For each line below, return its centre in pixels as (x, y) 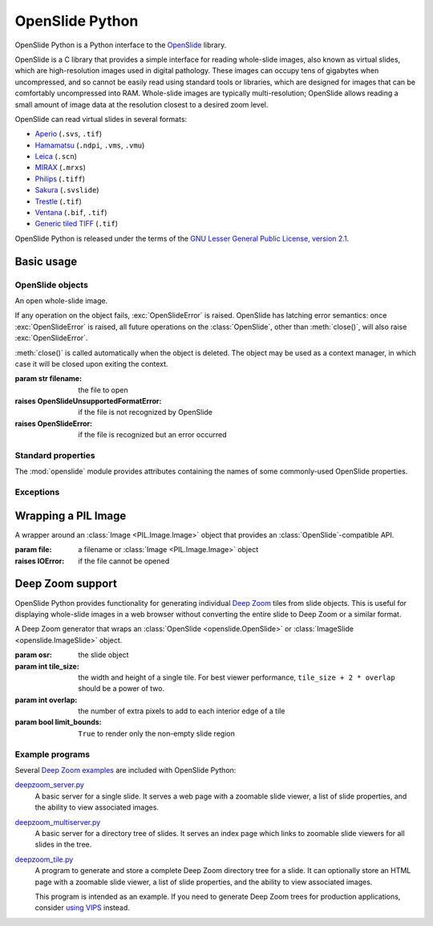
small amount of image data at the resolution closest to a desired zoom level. (142, 104)
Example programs (53, 754)
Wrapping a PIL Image (71, 516)
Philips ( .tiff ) (60, 179)
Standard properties (55, 456)
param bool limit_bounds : (58, 722)
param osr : (33, 655)
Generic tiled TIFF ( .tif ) (77, 224)
